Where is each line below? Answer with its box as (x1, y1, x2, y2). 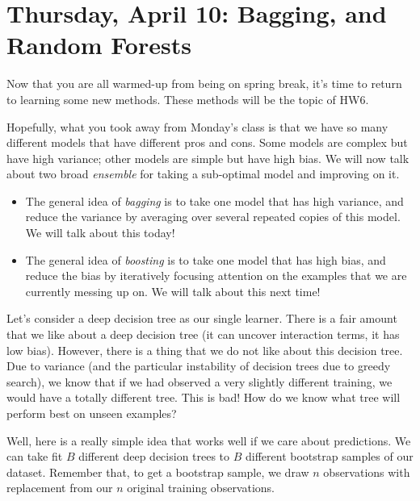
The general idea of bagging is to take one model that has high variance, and (25, 192, 404, 209)
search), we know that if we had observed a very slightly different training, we (6, 373, 393, 390)
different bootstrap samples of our (246, 448, 414, 465)
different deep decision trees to (78, 448, 230, 465)
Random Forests (6, 28, 191, 61)
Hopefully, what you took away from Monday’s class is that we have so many (6, 118, 388, 135)
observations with (323, 463, 410, 480)
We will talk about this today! (25, 224, 175, 241)
